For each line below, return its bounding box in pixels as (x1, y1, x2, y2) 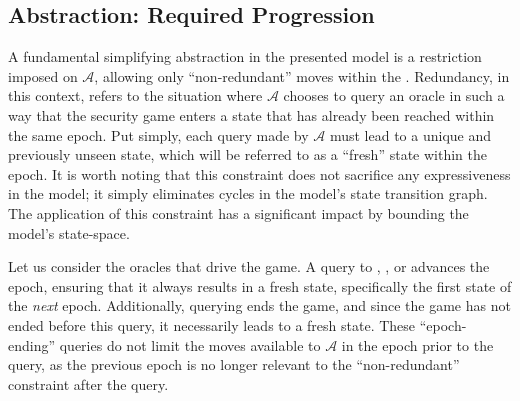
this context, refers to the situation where (8, 85, 263, 106)
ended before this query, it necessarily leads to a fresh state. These (8, 314, 416, 335)
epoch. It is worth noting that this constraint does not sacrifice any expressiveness (8, 163, 511, 184)
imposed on (8, 65, 78, 86)
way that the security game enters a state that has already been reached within (8, 104, 495, 125)
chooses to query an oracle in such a (283, 85, 505, 106)
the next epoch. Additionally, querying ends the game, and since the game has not (8, 295, 511, 316)
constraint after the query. (8, 373, 169, 394)
